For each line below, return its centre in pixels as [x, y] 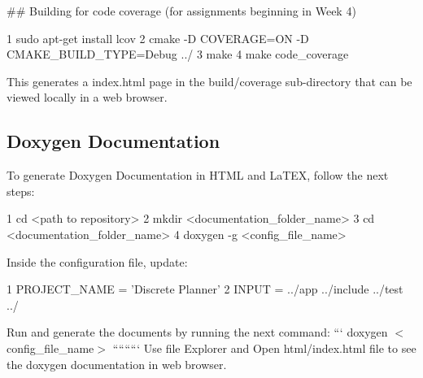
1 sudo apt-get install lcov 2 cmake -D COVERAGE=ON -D [158, 38]
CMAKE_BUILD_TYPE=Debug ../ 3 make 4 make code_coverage [178, 54]
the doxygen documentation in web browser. [117, 364]
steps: [21, 191]
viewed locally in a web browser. [87, 97]
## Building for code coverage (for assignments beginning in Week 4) [181, 11]
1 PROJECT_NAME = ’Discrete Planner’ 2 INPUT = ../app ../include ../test [205, 289]
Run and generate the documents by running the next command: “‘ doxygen [197, 332]
